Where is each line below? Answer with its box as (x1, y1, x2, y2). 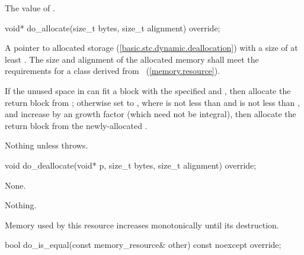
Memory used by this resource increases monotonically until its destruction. (5, 218, 279, 231)
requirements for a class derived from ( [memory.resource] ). (5, 64, 220, 77)
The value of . (5, 2, 55, 14)
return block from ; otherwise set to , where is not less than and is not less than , (5, 96, 300, 108)
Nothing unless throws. (5, 139, 88, 151)
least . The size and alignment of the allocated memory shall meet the (5, 53, 259, 65)
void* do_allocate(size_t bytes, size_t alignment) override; (5, 21, 220, 34)
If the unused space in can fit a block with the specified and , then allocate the (5, 84, 291, 96)
